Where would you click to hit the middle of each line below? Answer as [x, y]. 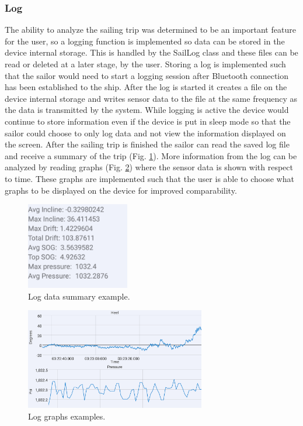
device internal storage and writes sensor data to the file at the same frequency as [151, 98]
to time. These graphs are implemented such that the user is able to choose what [149, 178]
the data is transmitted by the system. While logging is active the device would [147, 110]
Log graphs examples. [67, 416]
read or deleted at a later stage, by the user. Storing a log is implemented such [145, 64]
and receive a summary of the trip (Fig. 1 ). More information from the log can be [151, 155]
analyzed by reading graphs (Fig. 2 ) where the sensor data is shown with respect [149, 167]
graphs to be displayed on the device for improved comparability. [121, 190]
